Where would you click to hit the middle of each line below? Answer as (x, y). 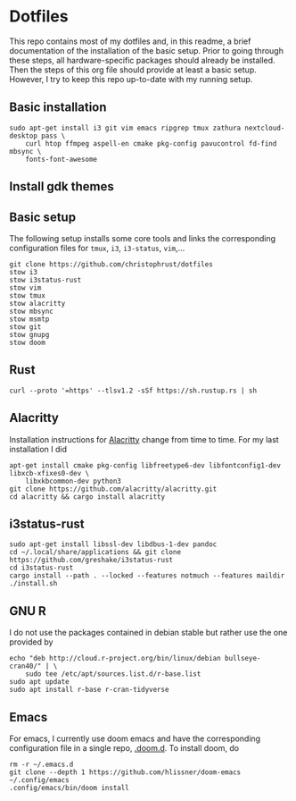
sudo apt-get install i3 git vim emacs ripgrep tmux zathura (125, 128)
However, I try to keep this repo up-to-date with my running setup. (131, 79)
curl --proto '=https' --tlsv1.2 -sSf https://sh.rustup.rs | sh (133, 391)
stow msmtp (29, 319)
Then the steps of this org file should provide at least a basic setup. (133, 70)
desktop (24, 136)
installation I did (38, 449)
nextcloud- (265, 128)
